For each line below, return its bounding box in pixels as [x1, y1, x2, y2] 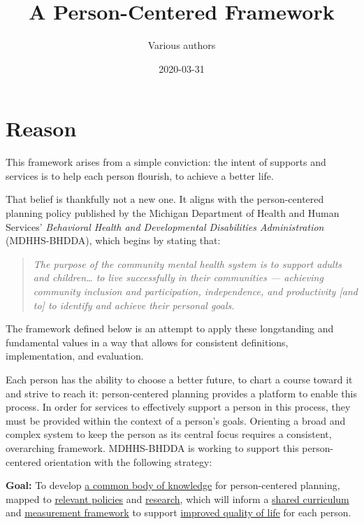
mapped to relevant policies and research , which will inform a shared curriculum [6, 491, 349, 506]
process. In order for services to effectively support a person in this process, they [6, 399, 351, 414]
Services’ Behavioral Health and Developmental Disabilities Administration [6, 219, 324, 234]
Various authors [147, 38, 216, 52]
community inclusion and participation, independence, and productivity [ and [33, 284, 358, 298]
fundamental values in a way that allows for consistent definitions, [6, 334, 289, 349]
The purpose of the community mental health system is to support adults [33, 256, 342, 271]
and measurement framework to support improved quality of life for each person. [6, 505, 351, 520]
